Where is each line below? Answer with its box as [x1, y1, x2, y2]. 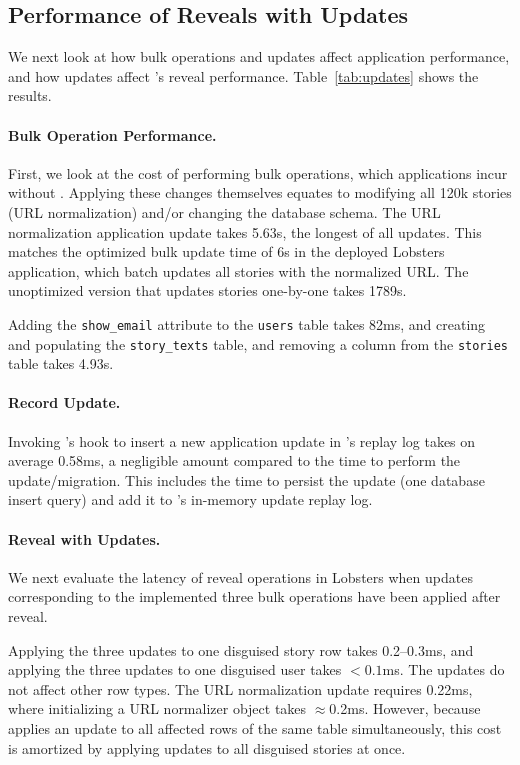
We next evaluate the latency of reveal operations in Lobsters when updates [8, 566, 473, 587]
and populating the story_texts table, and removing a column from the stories [8, 333, 508, 354]
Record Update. [8, 392, 121, 413]
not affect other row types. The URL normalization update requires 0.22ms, [8, 678, 473, 699]
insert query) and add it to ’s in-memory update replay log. [8, 489, 373, 510]
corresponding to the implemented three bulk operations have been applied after [8, 586, 501, 607]
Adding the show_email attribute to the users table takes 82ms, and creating [8, 313, 486, 334]
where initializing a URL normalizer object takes [8, 698, 307, 719]
